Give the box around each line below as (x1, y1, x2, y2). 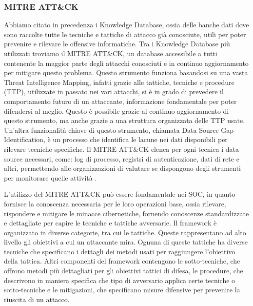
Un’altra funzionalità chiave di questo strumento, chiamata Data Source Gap (4, 124, 234, 135)
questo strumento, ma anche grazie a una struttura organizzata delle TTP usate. (4, 115, 245, 125)
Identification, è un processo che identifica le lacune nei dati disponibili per (4, 134, 228, 144)
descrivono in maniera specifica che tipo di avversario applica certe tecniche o (4, 275, 235, 285)
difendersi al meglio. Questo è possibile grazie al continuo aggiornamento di (4, 105, 229, 116)
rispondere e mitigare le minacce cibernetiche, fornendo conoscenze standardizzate (4, 208, 249, 218)
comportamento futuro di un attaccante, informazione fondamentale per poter (4, 96, 237, 106)
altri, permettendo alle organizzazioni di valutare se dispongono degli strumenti (4, 163, 241, 173)
